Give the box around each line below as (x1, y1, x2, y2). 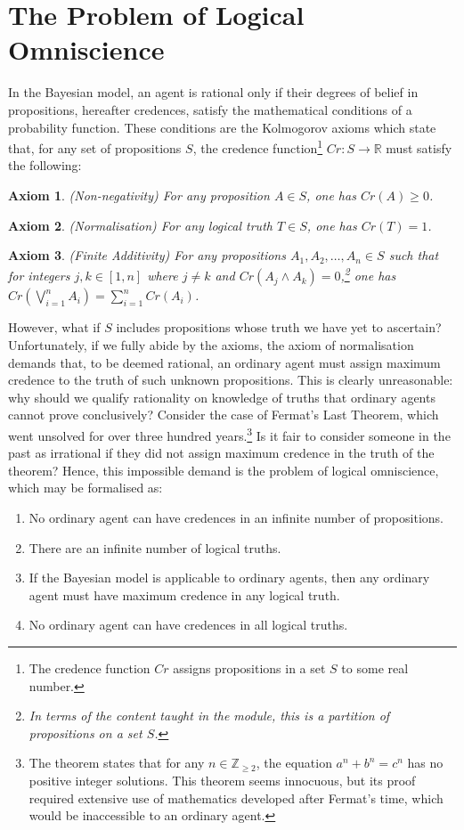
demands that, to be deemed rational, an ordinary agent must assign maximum (8, 353, 441, 371)
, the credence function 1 (192, 136, 323, 157)
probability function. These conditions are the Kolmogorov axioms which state (8, 118, 436, 136)
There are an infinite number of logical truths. (28, 538, 281, 557)
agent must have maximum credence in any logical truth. (28, 585, 340, 604)
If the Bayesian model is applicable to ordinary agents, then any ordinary (28, 568, 430, 587)
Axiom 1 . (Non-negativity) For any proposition (8, 185, 270, 204)
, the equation (256, 753, 332, 772)
